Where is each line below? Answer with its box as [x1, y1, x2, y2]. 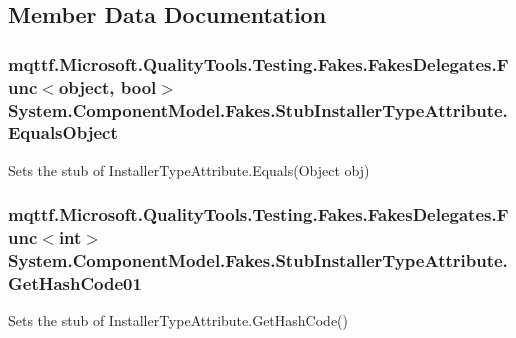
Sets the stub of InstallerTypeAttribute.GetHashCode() [8, 310, 349, 331]
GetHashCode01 [8, 271, 142, 296]
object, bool [58, 74, 157, 99]
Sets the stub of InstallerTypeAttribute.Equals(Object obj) [8, 159, 370, 180]
